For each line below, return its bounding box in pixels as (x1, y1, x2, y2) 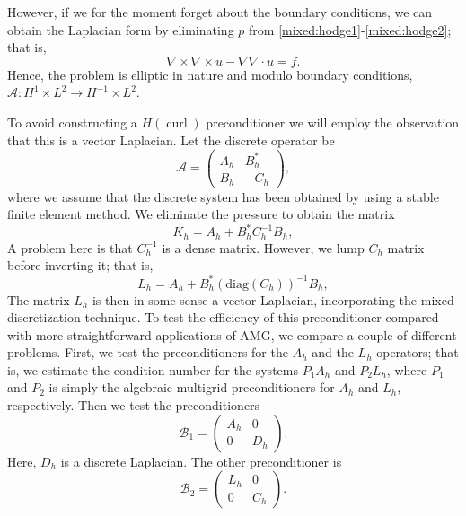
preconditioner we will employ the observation (206, 112, 460, 131)
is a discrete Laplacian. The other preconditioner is (60, 451, 342, 470)
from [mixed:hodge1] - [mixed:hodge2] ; (249, 20, 452, 39)
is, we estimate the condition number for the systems (7, 360, 298, 379)
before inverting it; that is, (7, 256, 154, 275)
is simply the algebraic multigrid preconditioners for (48, 378, 335, 397)
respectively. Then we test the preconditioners (7, 396, 260, 415)
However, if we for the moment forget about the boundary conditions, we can (7, 3, 433, 21)
